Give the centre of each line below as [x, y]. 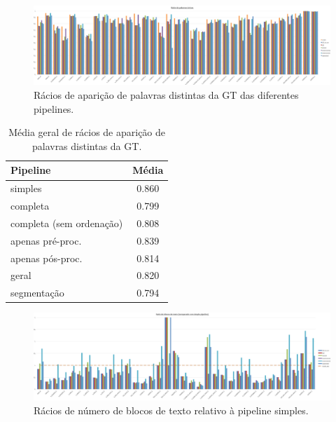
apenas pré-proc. [46, 240]
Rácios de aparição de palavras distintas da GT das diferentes [166, 95]
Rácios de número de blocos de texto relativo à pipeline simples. [171, 410]
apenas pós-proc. [47, 258]
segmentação [37, 293]
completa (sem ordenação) [67, 223]
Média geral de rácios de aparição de [87, 132]
